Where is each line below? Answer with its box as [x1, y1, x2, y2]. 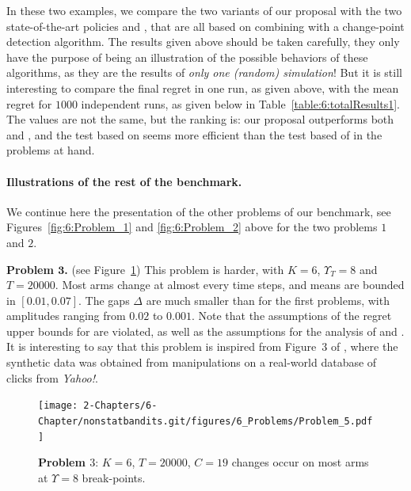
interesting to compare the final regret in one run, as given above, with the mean [6, 79, 399, 96]
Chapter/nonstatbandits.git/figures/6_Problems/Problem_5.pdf [38, 415, 373, 427]
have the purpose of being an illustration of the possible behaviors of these [6, 48, 368, 65]
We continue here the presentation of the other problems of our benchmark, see [6, 203, 391, 219]
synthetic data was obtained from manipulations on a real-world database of [6, 354, 377, 371]
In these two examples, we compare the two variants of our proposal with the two [6, 2, 402, 18]
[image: [38, 400, 78, 412]
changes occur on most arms [231, 454, 369, 470]
